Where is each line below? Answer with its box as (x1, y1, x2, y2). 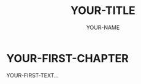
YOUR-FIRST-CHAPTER (6, 51, 129, 65)
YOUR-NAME (86, 24, 120, 31)
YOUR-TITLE (70, 4, 136, 18)
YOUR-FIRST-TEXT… (6, 71, 59, 79)
